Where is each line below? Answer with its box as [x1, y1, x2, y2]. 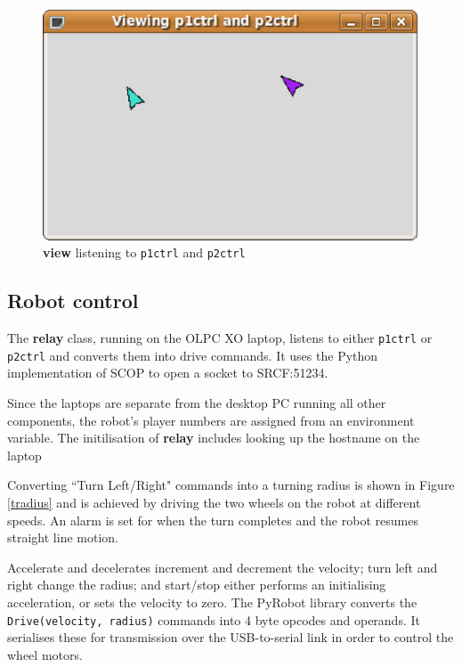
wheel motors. [7, 645, 83, 663]
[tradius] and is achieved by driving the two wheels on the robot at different [7, 493, 421, 512]
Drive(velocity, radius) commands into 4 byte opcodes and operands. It [7, 610, 420, 629]
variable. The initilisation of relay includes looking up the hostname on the [7, 428, 420, 447]
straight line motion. [7, 528, 118, 547]
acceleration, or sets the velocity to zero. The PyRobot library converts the [7, 592, 417, 611]
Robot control [7, 287, 139, 314]
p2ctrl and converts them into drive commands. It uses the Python [7, 346, 378, 364]
